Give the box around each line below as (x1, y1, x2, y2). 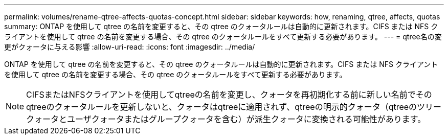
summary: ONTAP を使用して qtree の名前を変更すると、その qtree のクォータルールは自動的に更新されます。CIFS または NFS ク (4, 22, 438, 31)
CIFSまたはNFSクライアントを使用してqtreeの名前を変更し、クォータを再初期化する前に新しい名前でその (26, 89, 432, 100)
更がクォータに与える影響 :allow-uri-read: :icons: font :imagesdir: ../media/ (4, 42, 255, 51)
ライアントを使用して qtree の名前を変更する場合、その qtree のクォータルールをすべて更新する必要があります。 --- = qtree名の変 (4, 32, 442, 41)
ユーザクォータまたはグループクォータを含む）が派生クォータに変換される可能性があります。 (67, 114, 426, 124)
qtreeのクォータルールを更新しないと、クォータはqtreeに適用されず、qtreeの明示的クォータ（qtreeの (26, 102, 417, 112)
